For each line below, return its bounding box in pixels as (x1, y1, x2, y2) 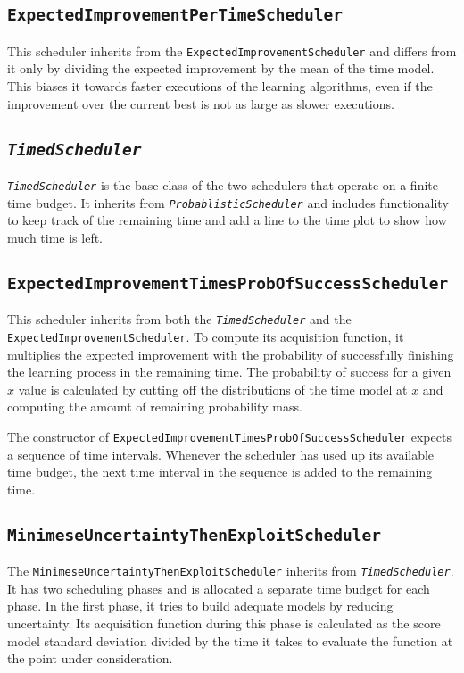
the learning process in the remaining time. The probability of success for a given (7, 362, 452, 381)
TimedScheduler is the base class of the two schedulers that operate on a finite (7, 176, 438, 194)
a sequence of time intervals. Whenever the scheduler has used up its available (7, 445, 435, 463)
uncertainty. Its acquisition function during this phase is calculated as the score (7, 614, 441, 633)
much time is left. (7, 228, 104, 246)
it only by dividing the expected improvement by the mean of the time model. (7, 59, 435, 78)
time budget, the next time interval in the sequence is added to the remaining (7, 462, 433, 481)
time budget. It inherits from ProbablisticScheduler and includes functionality (7, 193, 449, 212)
